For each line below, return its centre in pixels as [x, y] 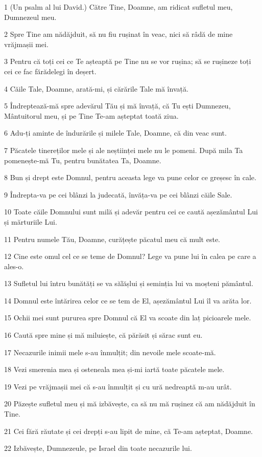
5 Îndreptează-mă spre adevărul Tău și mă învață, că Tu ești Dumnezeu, [117, 106]
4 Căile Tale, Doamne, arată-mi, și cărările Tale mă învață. [96, 88]
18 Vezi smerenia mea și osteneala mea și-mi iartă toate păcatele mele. [114, 369]
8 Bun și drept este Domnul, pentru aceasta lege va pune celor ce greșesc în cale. [130, 177]
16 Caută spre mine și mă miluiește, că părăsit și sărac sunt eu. [103, 335]
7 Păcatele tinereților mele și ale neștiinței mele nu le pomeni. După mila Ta [124, 150]
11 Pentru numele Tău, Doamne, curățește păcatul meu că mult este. [112, 239]
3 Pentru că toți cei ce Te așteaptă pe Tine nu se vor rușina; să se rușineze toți [128, 61]
